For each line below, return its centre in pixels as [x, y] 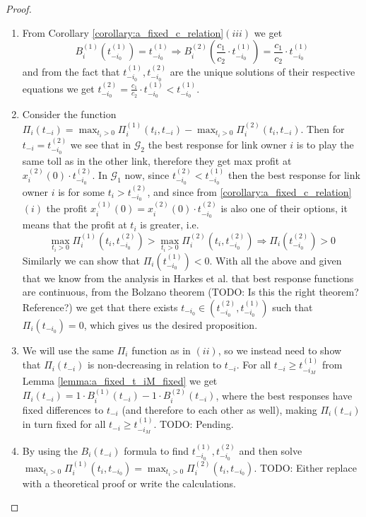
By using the [50, 450]
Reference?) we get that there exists [100, 307]
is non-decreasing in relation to [154, 365]
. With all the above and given [276, 260]
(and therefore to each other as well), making [219, 409]
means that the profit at [75, 225]
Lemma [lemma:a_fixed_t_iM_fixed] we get [120, 381]
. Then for [323, 128]
